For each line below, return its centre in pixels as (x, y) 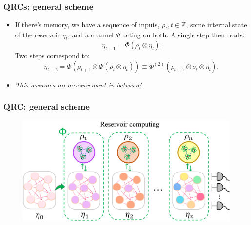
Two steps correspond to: (52, 55)
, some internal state (216, 25)
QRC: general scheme (47, 106)
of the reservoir (38, 35)
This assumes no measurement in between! (78, 85)
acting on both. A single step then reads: (183, 35)
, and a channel (91, 35)
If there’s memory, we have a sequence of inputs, (87, 25)
